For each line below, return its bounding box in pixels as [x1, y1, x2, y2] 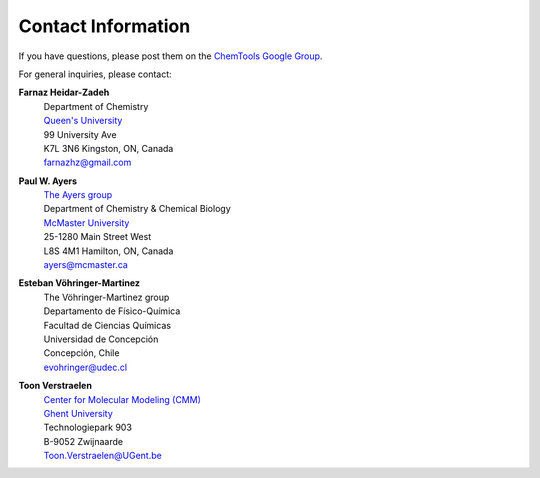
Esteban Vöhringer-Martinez [18, 277, 140, 289]
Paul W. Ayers [18, 175, 78, 187]
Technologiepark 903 [43, 421, 132, 434]
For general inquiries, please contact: [18, 68, 172, 80]
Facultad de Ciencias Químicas [43, 319, 172, 331]
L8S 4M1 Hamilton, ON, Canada [43, 245, 174, 257]
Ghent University [43, 407, 114, 419]
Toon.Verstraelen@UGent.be [43, 450, 162, 462]
